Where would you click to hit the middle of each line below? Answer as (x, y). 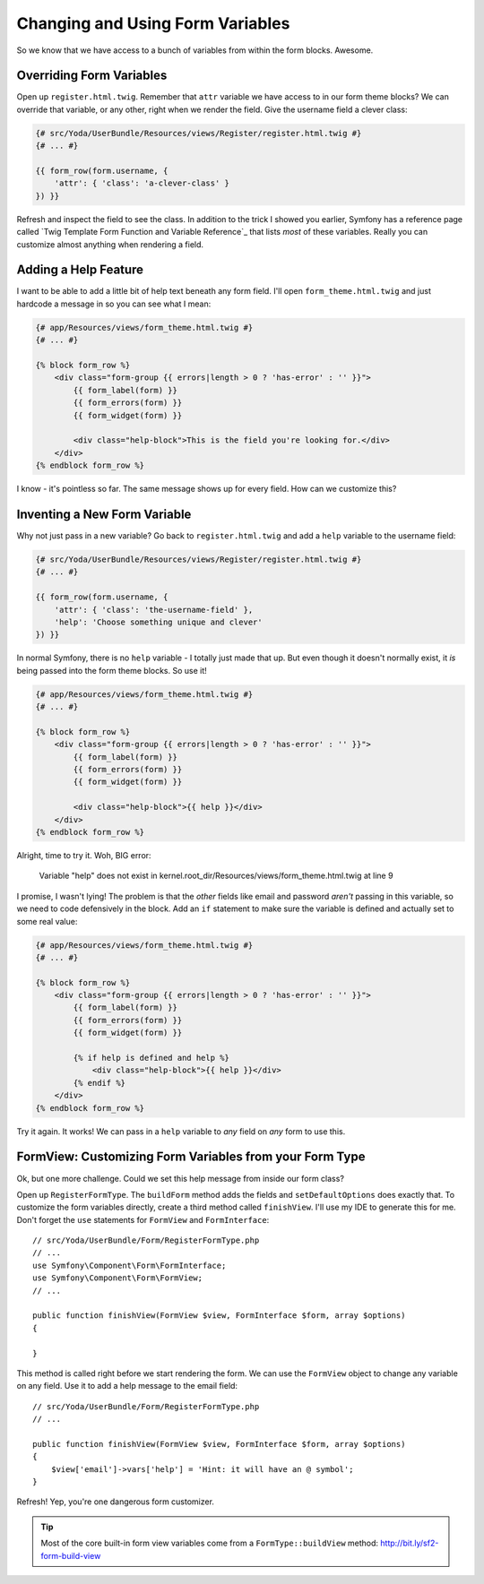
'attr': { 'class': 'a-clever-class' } (142, 183)
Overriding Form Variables (92, 76)
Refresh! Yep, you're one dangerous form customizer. (116, 1502)
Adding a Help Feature (80, 270)
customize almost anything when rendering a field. (110, 244)
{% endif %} (99, 1083)
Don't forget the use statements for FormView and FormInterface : (143, 1219)
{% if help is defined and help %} (151, 1058)
